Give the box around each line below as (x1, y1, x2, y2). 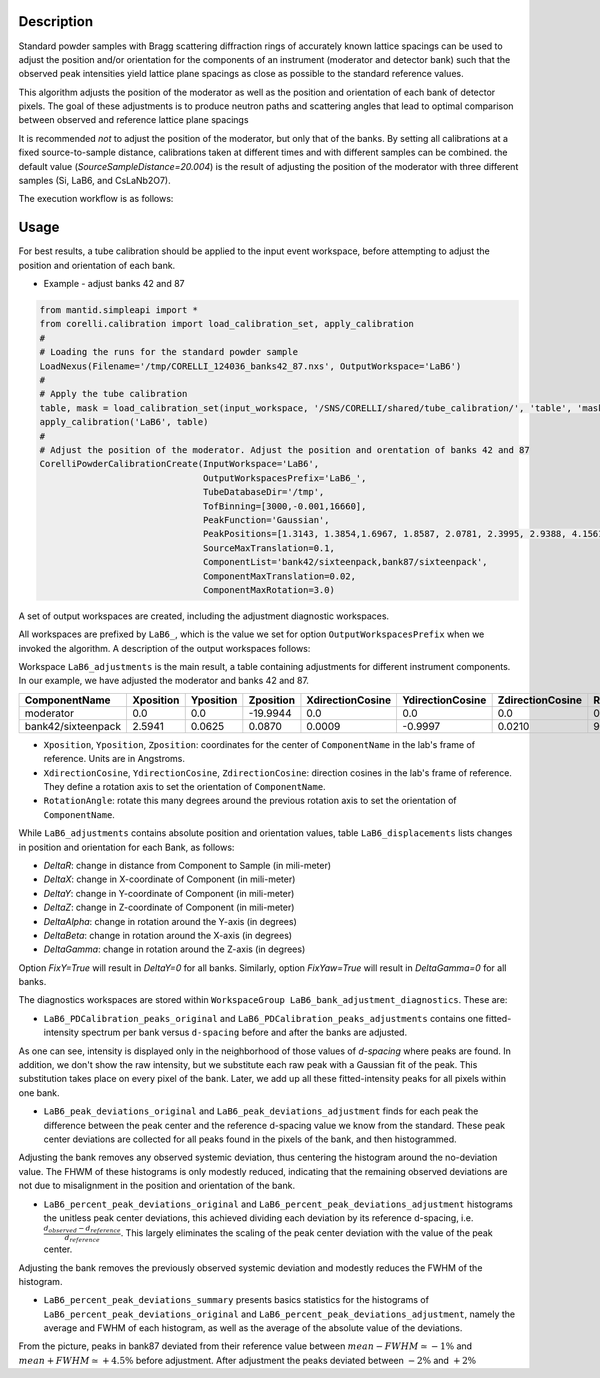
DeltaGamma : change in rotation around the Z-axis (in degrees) (43, 943, 306, 955)
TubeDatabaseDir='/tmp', (202, 486, 325, 498)
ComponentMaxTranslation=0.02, (202, 570, 357, 582)
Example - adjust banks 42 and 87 (43, 278, 185, 290)
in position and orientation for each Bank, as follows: (18, 841, 235, 853)
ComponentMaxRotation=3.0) (202, 584, 335, 595)
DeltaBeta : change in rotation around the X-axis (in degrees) (43, 929, 293, 941)
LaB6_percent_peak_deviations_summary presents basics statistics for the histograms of (43, 1294, 430, 1306)
